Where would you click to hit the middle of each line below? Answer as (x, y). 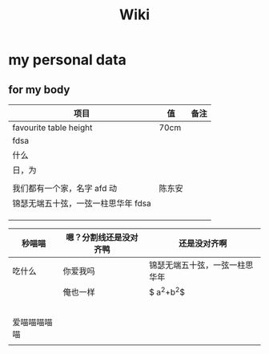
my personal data (67, 60)
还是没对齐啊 (203, 244)
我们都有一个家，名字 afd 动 (65, 188)
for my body (39, 90)
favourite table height (52, 128)
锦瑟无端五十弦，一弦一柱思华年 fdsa (82, 203)
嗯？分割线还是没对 (102, 237)
